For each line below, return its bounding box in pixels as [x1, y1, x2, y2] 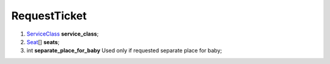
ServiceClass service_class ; [26, 30, 99, 37]
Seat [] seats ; [26, 38, 60, 45]
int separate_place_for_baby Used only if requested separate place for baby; [26, 47, 222, 54]
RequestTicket [11, 9, 87, 22]
